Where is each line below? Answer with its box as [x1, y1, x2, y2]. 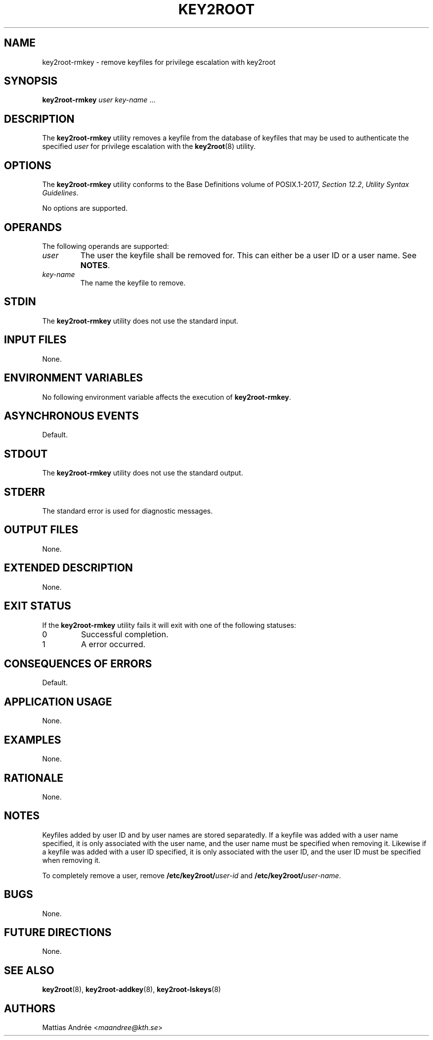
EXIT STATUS [4, 600, 71, 613]
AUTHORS [4, 1002, 56, 1015]
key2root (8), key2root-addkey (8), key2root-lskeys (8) [42, 985, 221, 994]
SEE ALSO [4, 964, 54, 977]
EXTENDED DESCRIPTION [4, 562, 133, 574]
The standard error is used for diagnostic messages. [42, 507, 213, 516]
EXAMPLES [4, 733, 61, 746]
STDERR [4, 485, 45, 498]
